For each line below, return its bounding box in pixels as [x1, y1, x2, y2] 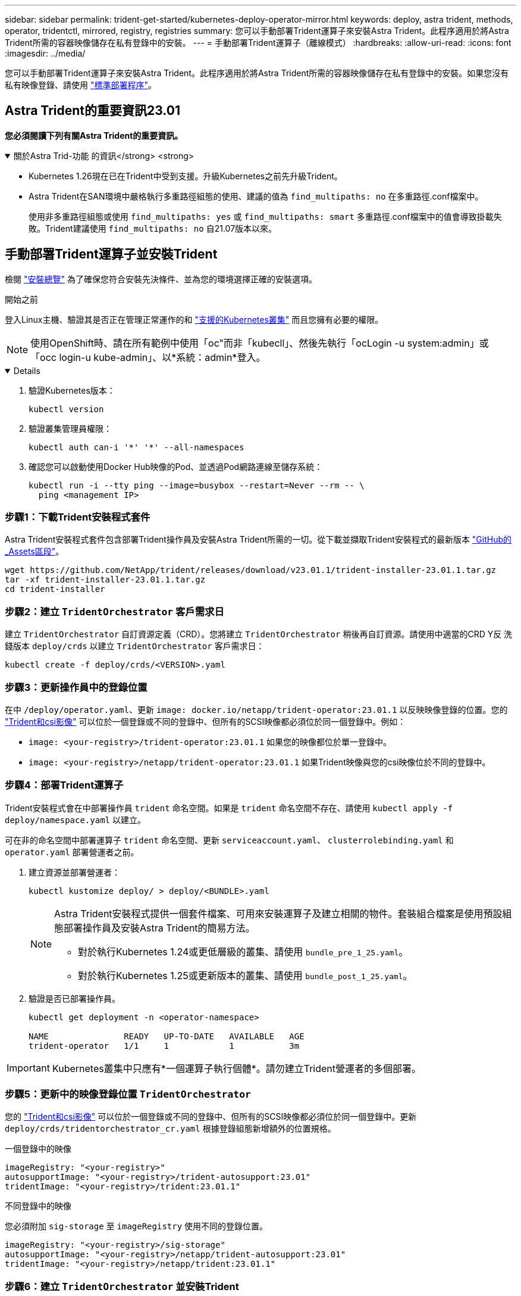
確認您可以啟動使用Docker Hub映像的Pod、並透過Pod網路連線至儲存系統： [29, 461, 323, 472]
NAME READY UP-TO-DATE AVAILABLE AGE [29, 1031, 305, 1041]
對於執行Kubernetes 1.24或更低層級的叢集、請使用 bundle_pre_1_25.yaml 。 [78, 945, 409, 958]
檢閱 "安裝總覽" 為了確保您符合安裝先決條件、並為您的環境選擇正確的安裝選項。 [5, 273, 317, 284]
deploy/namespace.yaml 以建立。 [5, 814, 146, 825]
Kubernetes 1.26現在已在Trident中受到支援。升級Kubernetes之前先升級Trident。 [29, 170, 343, 181]
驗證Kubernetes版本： [29, 385, 115, 395]
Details [13, 365, 40, 376]
